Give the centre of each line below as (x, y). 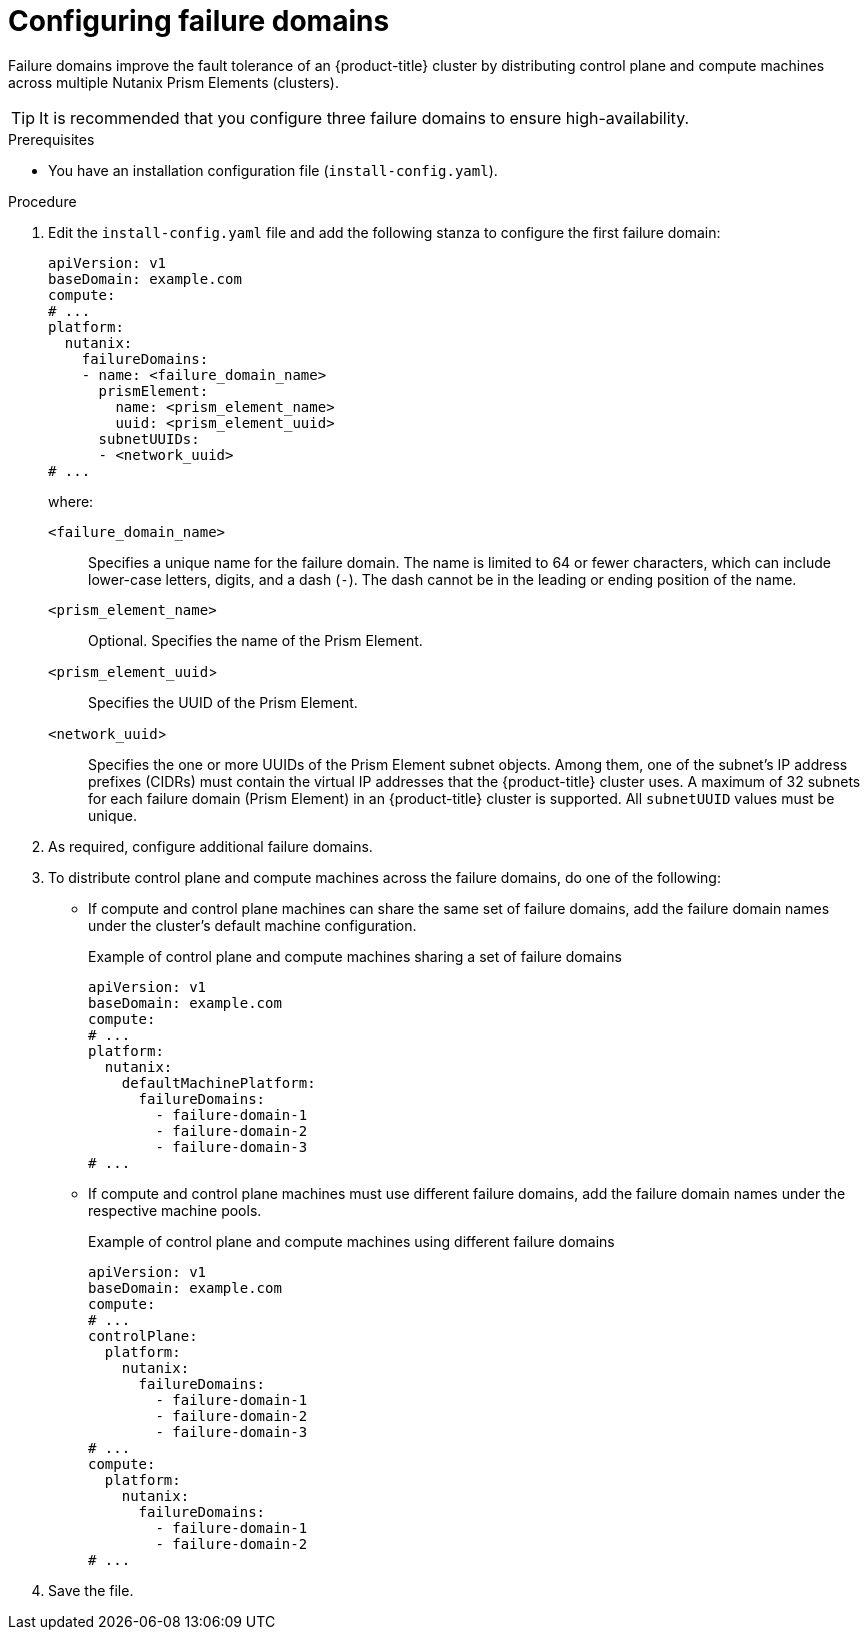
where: (71, 501)
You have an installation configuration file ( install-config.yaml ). (273, 170)
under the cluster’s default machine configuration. (252, 925)
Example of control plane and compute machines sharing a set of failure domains (355, 956)
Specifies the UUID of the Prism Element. (223, 702)
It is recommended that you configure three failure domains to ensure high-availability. (364, 117)
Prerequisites (51, 139)
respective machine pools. (175, 1210)
